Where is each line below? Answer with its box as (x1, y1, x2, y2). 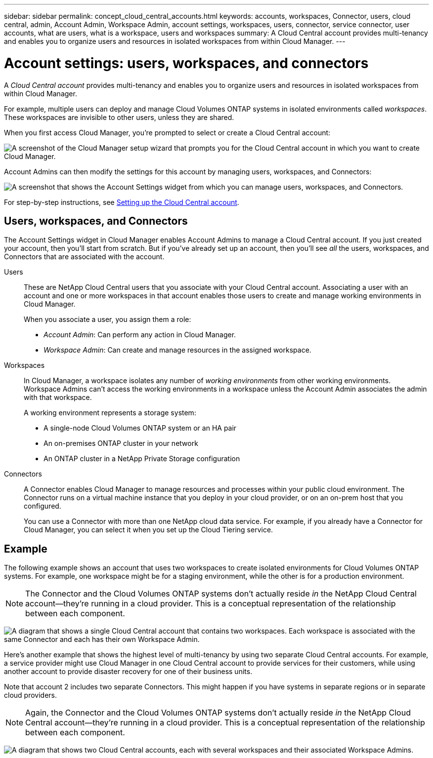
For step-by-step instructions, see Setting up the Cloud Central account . (4, 198, 239, 206)
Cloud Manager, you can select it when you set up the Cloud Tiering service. (24, 525, 273, 534)
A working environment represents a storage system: (24, 408, 196, 417)
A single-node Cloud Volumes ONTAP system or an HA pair (43, 424, 237, 433)
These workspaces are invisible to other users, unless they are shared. (4, 113, 234, 121)
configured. (24, 502, 61, 511)
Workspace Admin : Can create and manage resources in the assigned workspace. (43, 346, 311, 355)
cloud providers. (4, 691, 57, 700)
